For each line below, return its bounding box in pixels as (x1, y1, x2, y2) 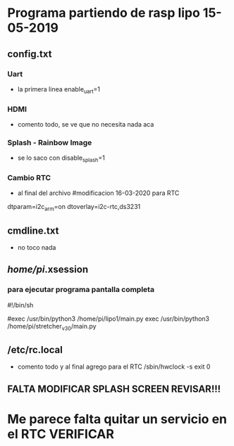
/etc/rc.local (7, 343, 63, 356)
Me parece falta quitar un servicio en (7, 411, 228, 427)
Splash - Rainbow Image (7, 137, 92, 147)
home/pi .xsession (7, 264, 89, 276)
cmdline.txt (7, 224, 59, 236)
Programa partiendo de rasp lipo (7, 5, 201, 21)
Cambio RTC (7, 172, 51, 182)
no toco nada (17, 243, 56, 251)
